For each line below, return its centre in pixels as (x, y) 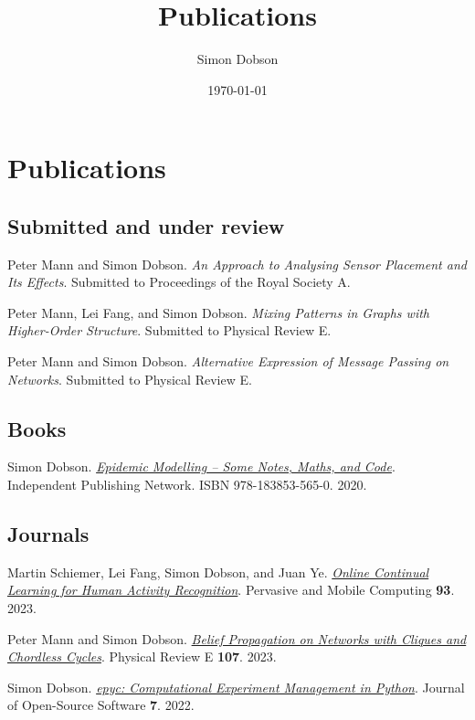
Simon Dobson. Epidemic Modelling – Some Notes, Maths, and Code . (201, 466)
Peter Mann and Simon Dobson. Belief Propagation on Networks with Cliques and (237, 638)
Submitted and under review (146, 225)
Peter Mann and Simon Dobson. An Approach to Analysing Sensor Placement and (237, 264)
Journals (48, 534)
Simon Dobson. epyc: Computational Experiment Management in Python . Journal (236, 687)
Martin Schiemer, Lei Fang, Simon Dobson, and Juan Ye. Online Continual (218, 572)
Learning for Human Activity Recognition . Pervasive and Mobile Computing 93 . (231, 590)
